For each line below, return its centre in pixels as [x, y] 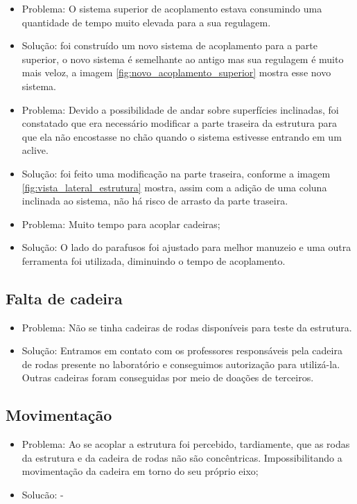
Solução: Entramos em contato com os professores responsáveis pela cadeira [182, 350]
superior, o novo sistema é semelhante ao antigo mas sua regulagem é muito [183, 59]
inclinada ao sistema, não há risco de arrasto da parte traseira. [155, 201]
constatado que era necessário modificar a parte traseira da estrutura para [179, 123]
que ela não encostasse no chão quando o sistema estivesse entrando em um [182, 136]
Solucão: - [43, 495]
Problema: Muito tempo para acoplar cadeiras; [121, 224]
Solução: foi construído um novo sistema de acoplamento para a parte [169, 45]
